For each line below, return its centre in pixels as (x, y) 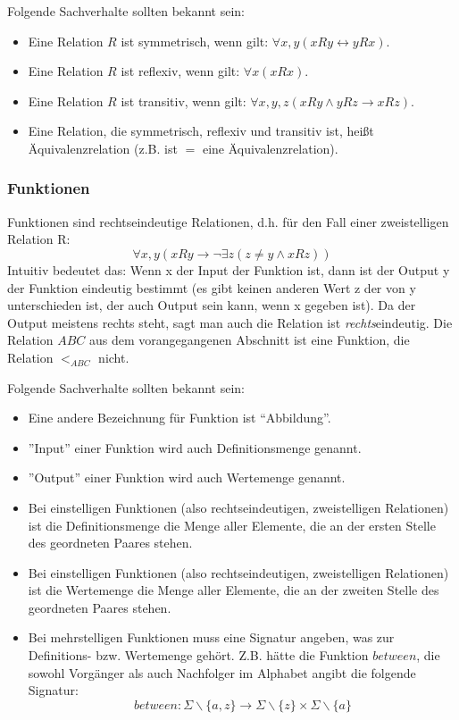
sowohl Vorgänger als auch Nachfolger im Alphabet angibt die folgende (222, 672)
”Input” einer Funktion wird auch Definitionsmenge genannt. (195, 447)
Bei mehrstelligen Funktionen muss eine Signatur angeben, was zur (211, 637)
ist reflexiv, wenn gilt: (180, 71)
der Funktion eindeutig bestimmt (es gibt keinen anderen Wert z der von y (212, 287)
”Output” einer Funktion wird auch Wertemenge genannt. (187, 477)
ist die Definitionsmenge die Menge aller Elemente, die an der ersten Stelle (232, 525)
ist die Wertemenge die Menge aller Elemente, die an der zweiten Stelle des (234, 590)
